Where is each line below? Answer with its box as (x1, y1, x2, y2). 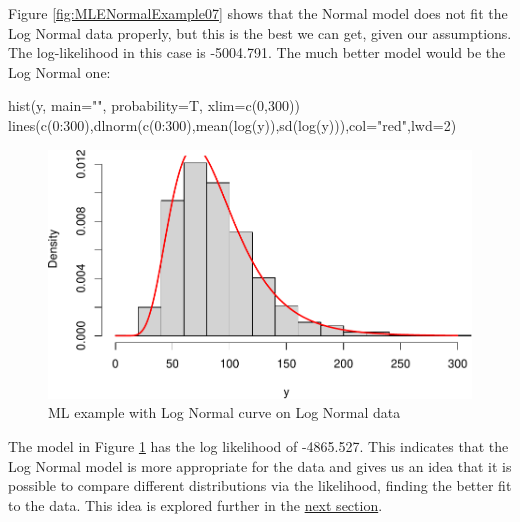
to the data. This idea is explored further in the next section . (8, 494, 383, 515)
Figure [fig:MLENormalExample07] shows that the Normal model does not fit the (8, 3, 508, 23)
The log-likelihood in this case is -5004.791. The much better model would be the (8, 42, 506, 63)
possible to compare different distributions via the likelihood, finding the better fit (8, 475, 512, 496)
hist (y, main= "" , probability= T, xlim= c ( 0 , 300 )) (8, 95, 300, 116)
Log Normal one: (8, 61, 111, 82)
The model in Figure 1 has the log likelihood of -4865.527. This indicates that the (8, 435, 509, 456)
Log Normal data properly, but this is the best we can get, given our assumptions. (8, 22, 512, 43)
